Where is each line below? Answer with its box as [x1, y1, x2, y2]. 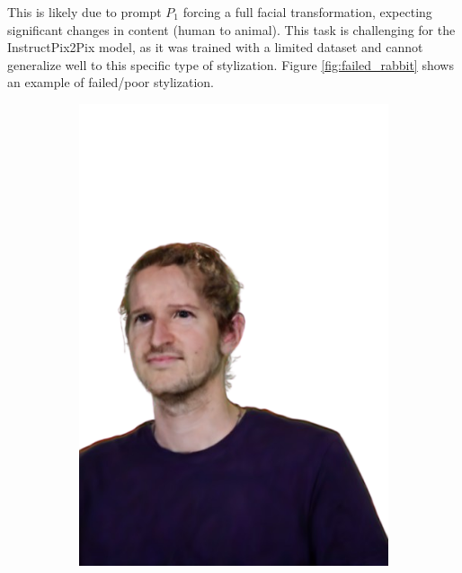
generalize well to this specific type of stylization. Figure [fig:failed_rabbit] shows [7, 55, 454, 74]
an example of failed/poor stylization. [7, 73, 214, 92]
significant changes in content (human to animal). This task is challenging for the [7, 20, 456, 39]
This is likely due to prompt [7, 3, 162, 21]
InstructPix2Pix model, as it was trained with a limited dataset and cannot [7, 38, 423, 57]
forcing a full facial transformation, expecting [182, 3, 432, 21]
